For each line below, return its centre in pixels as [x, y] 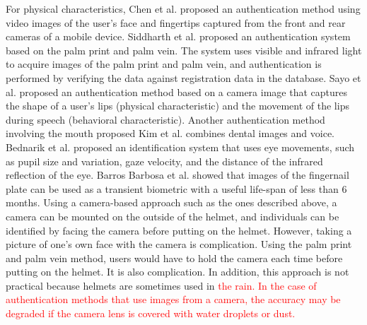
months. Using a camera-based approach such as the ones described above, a [171, 202]
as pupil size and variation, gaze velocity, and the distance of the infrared [164, 161]
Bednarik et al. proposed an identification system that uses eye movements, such [180, 147]
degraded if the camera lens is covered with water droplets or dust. [151, 313]
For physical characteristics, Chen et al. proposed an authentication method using [183, 8]
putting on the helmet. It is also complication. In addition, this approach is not [177, 272]
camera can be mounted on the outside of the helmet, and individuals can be [173, 216]
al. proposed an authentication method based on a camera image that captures [176, 91]
